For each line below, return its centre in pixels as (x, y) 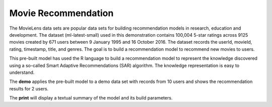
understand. (22, 72)
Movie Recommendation (61, 13)
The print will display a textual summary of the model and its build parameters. (91, 98)
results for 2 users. (29, 88)
